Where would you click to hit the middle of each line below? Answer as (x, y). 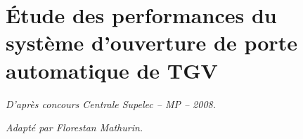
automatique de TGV (112, 70)
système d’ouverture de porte (151, 42)
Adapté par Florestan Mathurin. (75, 127)
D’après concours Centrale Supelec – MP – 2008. (111, 104)
